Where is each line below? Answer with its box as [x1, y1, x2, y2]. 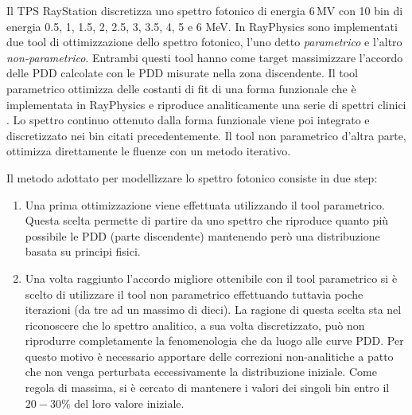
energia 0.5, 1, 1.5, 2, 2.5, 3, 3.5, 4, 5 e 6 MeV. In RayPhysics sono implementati [6, 18, 398, 34]
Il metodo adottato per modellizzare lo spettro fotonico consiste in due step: [6, 169, 378, 186]
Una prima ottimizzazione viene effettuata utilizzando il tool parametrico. [25, 196, 385, 213]
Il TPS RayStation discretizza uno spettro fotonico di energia [6, 2, 305, 18]
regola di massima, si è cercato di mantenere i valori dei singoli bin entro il [25, 379, 390, 396]
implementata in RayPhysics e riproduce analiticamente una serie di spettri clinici [6, 96, 406, 112]
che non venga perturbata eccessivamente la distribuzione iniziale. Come [25, 363, 377, 380]
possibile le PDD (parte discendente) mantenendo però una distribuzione [25, 227, 380, 244]
